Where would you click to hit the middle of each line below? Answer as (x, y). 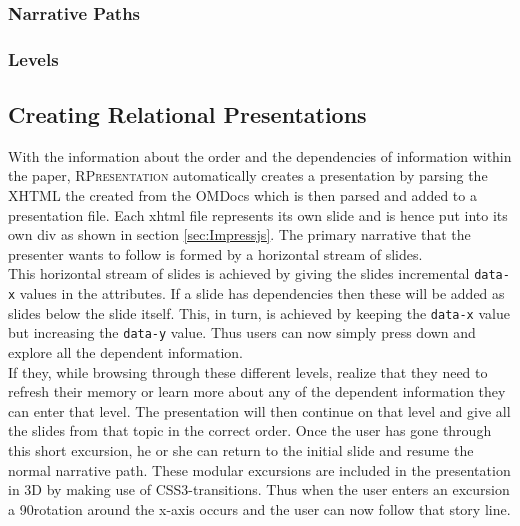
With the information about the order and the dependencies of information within (260, 155)
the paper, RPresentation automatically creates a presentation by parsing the (248, 175)
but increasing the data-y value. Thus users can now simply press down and (242, 332)
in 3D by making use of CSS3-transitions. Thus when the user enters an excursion (259, 489)
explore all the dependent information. (126, 352)
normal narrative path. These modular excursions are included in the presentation (259, 469)
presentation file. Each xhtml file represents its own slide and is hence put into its (258, 214)
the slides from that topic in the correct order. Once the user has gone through (250, 430)
